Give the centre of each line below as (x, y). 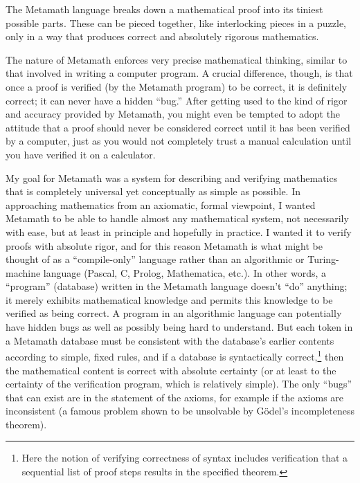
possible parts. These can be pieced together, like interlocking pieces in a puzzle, (176, 22)
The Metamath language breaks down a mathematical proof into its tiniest (164, 9)
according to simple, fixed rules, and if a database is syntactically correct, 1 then (175, 355)
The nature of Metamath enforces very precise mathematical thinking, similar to (177, 59)
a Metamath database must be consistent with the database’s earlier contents (170, 340)
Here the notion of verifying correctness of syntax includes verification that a (185, 458)
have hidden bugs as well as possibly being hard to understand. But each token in (179, 327)
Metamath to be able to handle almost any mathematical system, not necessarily (177, 218)
